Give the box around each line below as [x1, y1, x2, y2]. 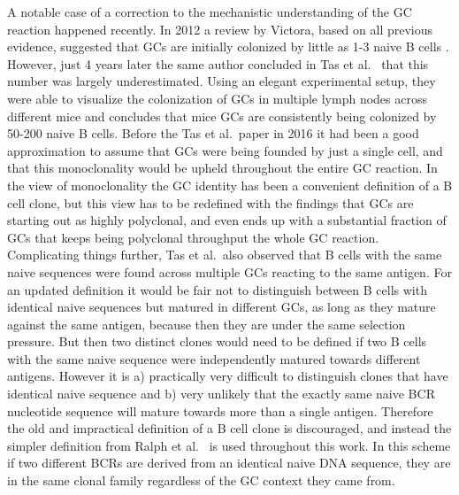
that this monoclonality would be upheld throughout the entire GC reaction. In [7, 159, 438, 177]
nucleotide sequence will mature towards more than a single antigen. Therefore [7, 401, 433, 420]
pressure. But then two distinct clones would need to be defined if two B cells [7, 332, 427, 351]
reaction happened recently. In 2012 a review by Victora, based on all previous [7, 19, 433, 38]
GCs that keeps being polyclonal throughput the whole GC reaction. [7, 228, 379, 246]
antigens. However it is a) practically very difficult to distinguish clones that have [7, 367, 448, 385]
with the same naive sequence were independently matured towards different [7, 349, 421, 367]
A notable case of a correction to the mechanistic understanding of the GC [7, 3, 412, 20]
